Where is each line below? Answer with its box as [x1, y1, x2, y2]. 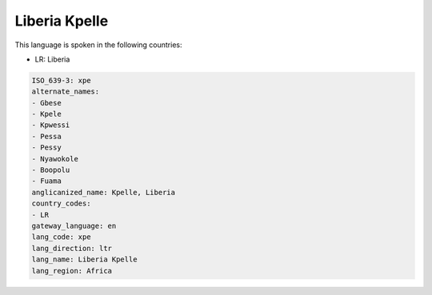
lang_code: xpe [31, 233, 91, 241]
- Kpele [31, 110, 62, 119]
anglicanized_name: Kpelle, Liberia [31, 188, 176, 197]
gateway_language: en [31, 221, 117, 230]
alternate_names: [31, 87, 100, 96]
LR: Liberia [34, 54, 70, 64]
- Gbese [31, 98, 62, 107]
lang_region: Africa [31, 266, 112, 275]
